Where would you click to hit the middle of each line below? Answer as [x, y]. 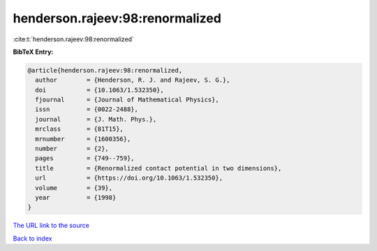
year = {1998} [76, 198]
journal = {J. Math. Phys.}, [96, 119]
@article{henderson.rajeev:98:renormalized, [105, 70]
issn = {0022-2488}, [87, 109]
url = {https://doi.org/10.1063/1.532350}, [129, 178]
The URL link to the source [51, 225]
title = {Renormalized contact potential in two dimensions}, [158, 168]
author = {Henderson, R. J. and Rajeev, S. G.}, [133, 80]
